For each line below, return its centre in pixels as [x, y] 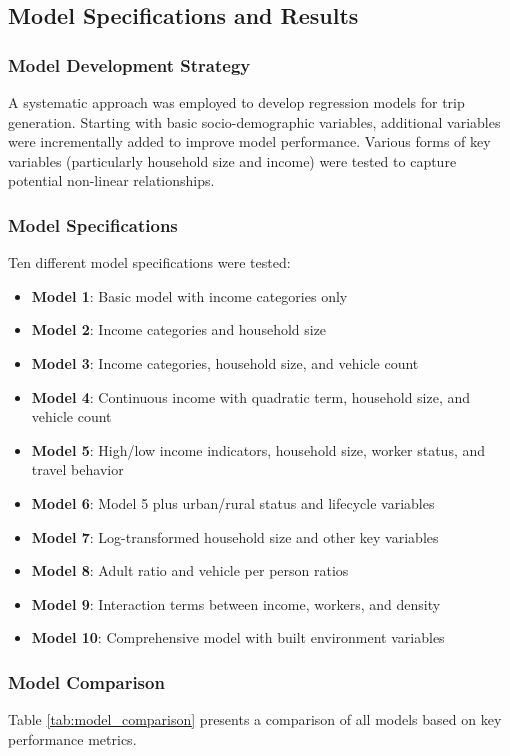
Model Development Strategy [129, 64]
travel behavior [77, 469]
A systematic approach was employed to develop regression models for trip [236, 102]
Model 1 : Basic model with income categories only [189, 295]
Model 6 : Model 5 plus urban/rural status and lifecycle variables [233, 502]
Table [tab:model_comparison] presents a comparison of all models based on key [255, 719]
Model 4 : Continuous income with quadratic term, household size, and [251, 396]
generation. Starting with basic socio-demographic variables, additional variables [254, 121]
